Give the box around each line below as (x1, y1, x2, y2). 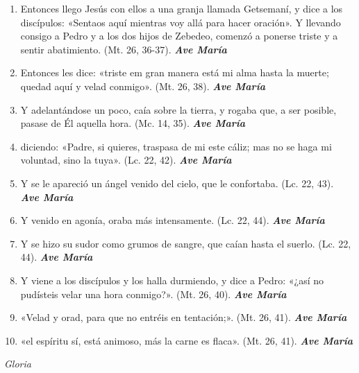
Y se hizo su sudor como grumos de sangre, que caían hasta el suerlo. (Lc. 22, (20, 236, 351, 250)
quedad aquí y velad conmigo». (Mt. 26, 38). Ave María (20, 78, 265, 93)
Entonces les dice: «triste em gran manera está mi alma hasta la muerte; (20, 65, 329, 80)
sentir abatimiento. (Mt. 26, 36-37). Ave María (20, 42, 227, 56)
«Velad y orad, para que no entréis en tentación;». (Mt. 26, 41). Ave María (20, 310, 347, 324)
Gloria (4, 356, 31, 371)
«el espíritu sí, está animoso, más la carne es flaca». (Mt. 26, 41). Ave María (20, 333, 353, 347)
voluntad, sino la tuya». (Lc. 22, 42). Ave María (20, 153, 232, 167)
